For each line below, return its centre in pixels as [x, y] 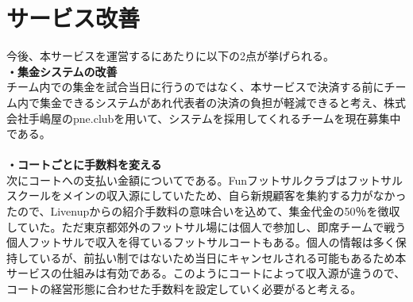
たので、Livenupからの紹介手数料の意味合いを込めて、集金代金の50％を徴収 [203, 211]
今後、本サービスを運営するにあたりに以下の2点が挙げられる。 [170, 56]
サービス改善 [73, 18]
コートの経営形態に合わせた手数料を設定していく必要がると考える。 [184, 289]
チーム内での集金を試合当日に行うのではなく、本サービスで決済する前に [195, 87]
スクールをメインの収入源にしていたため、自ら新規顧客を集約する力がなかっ [206, 195]
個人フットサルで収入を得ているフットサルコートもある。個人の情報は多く [201, 242]
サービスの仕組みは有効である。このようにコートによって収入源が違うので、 [206, 273]
